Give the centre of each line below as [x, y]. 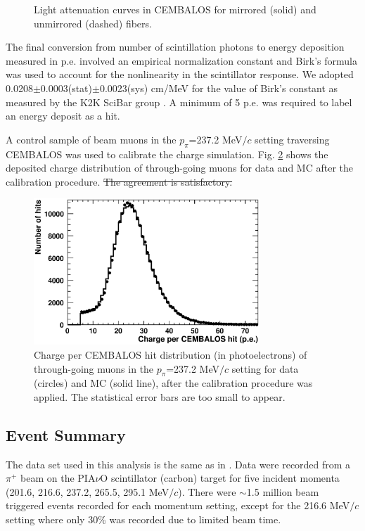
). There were [207, 491]
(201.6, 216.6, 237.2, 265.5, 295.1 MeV [88, 491]
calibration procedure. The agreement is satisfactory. [119, 181]
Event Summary [66, 434]
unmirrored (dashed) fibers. [93, 23]
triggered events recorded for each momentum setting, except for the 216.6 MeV [178, 505]
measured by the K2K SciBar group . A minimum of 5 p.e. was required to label [179, 102]
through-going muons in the [94, 368]
